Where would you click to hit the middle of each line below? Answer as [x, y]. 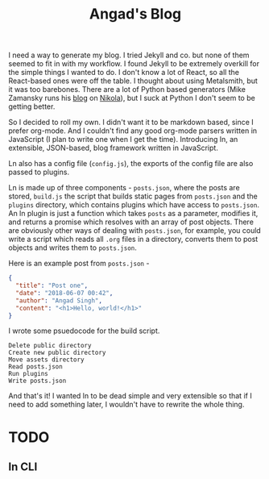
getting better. [32, 106]
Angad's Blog [135, 14]
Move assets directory [46, 360]
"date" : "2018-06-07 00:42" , [64, 293]
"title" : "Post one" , [52, 286]
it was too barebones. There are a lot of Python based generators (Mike [127, 90]
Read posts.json [35, 367]
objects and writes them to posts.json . [72, 248]
